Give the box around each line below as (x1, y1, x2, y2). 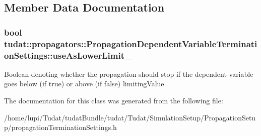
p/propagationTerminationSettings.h (4, 122, 117, 132)
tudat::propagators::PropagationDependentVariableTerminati (4, 37, 257, 50)
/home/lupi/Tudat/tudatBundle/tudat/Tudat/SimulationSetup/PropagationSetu (4, 112, 256, 122)
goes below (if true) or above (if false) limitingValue (4, 78, 164, 89)
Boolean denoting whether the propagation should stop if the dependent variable (4, 68, 253, 79)
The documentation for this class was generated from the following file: (4, 95, 223, 106)
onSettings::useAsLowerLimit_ (4, 49, 132, 61)
